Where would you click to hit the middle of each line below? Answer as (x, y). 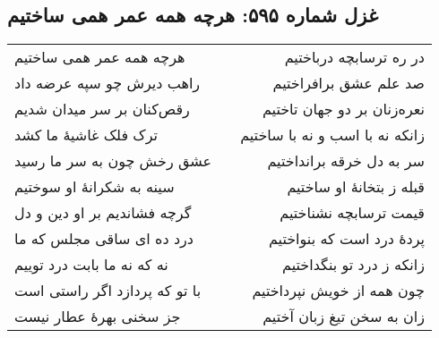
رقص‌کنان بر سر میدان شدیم (102, 109)
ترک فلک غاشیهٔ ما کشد (86, 135)
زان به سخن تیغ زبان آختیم (344, 317)
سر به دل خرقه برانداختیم (346, 161)
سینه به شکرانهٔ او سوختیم (95, 187)
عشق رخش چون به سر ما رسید (113, 161)
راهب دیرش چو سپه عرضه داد (108, 83)
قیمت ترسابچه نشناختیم (352, 213)
